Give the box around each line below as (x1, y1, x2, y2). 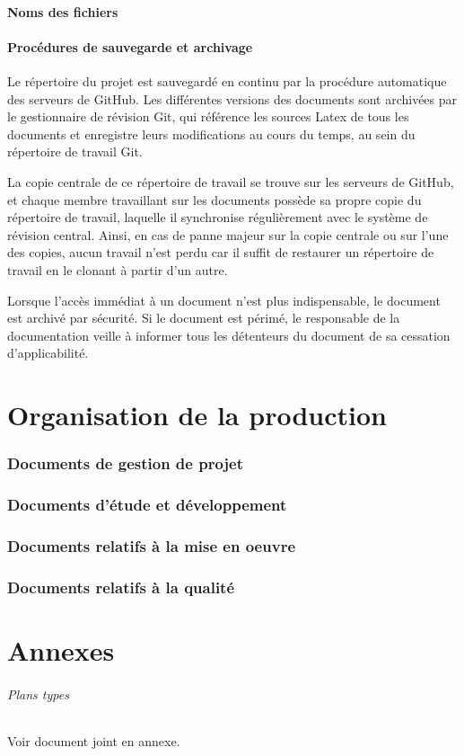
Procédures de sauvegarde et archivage (7, 37, 253, 56)
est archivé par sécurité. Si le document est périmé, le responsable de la (7, 308, 400, 327)
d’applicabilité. (7, 343, 89, 362)
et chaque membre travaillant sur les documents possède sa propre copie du (7, 190, 422, 209)
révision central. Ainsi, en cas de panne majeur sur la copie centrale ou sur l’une (7, 225, 449, 244)
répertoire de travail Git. (7, 142, 143, 161)
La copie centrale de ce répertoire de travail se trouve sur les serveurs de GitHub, (7, 172, 454, 191)
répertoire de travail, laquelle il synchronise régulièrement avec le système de (7, 208, 428, 227)
